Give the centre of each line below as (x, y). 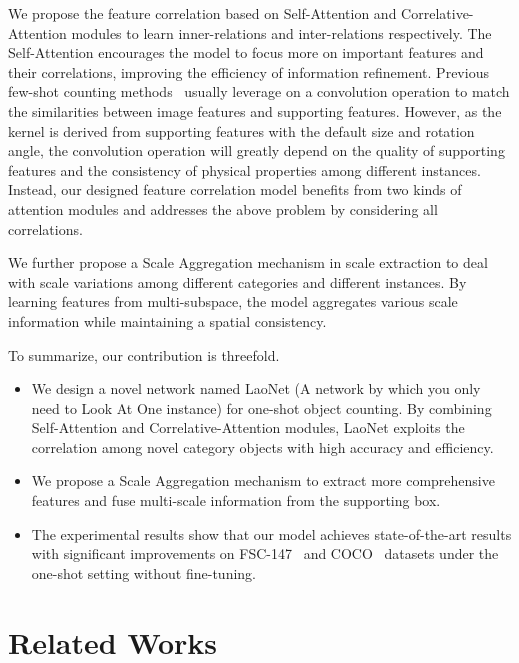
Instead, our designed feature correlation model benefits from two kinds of (235, 189)
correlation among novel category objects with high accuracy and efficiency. (262, 446)
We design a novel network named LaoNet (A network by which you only (256, 388)
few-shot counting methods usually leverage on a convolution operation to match (259, 91)
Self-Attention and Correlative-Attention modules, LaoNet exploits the (248, 427)
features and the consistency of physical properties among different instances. (244, 169)
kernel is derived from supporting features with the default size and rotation (241, 130)
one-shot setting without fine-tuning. (143, 572)
